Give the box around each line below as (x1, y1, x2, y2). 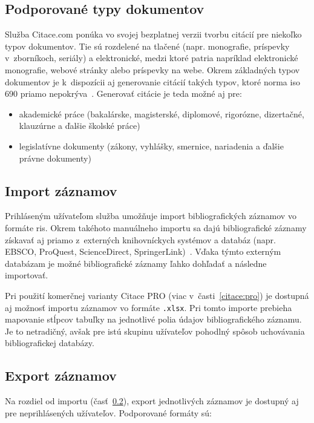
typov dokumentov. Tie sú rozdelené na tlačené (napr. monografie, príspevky (5, 39, 290, 52)
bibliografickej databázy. (5, 336, 94, 349)
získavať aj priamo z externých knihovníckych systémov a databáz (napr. (5, 233, 276, 246)
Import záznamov (5, 181, 117, 200)
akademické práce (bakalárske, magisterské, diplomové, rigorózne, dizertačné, (19, 107, 304, 120)
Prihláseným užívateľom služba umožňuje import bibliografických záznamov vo (5, 209, 296, 222)
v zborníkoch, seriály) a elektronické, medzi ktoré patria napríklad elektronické (5, 51, 298, 64)
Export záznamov (5, 366, 117, 385)
